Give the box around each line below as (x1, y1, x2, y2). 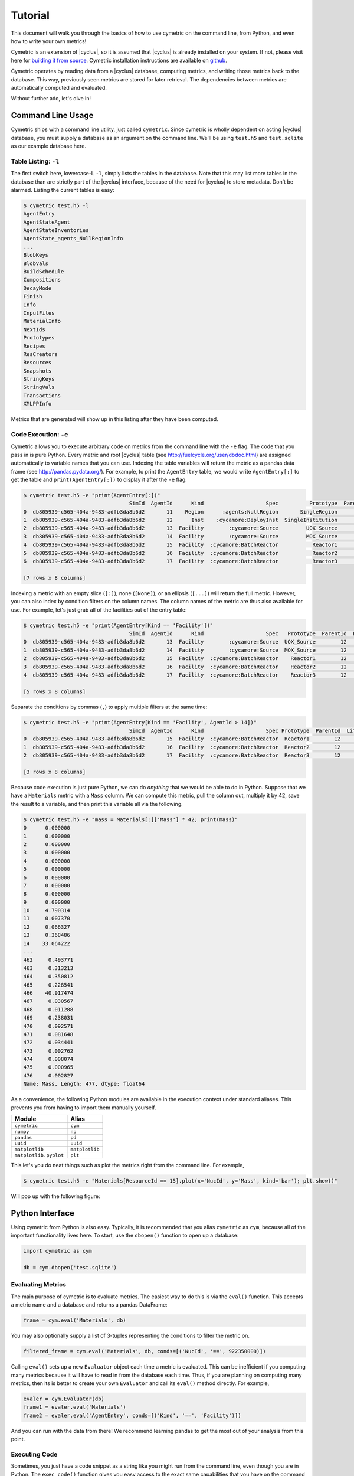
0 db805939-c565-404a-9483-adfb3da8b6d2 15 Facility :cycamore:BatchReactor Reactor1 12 (23, 736, 341, 742)
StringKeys (23, 375, 55, 383)
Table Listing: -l (11, 157, 60, 165)
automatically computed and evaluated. (11, 84, 107, 91)
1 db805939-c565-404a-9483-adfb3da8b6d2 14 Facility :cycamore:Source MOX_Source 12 (23, 646, 348, 654)
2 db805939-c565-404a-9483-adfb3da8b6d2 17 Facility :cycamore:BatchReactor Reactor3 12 (23, 752, 341, 759)
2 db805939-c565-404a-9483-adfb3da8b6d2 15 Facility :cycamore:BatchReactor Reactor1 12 (23, 655, 348, 662)
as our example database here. (11, 142, 87, 149)
